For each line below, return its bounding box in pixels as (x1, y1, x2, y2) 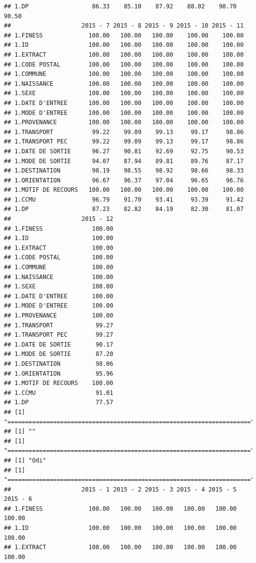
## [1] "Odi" (4, 457, 46, 464)
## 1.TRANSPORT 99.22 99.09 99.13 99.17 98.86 (4, 128, 244, 136)
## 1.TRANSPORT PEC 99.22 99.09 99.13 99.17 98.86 (4, 138, 244, 145)
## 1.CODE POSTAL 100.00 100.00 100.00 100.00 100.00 (4, 61, 244, 68)
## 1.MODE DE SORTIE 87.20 (4, 351, 113, 358)
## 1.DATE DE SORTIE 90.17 (4, 341, 113, 348)
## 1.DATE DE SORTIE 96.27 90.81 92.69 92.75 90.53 (4, 147, 244, 155)
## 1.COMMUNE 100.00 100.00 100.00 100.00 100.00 (4, 70, 244, 78)
